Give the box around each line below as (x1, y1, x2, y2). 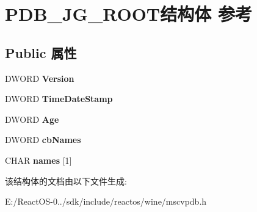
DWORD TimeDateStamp (5, 92, 113, 105)
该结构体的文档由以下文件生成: (5, 174, 127, 187)
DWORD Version (5, 71, 74, 84)
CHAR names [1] (5, 153, 72, 166)
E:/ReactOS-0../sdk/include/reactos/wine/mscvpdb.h (5, 195, 207, 208)
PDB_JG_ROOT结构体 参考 (5, 1, 252, 26)
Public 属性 (5, 43, 77, 62)
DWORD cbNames (5, 133, 81, 146)
